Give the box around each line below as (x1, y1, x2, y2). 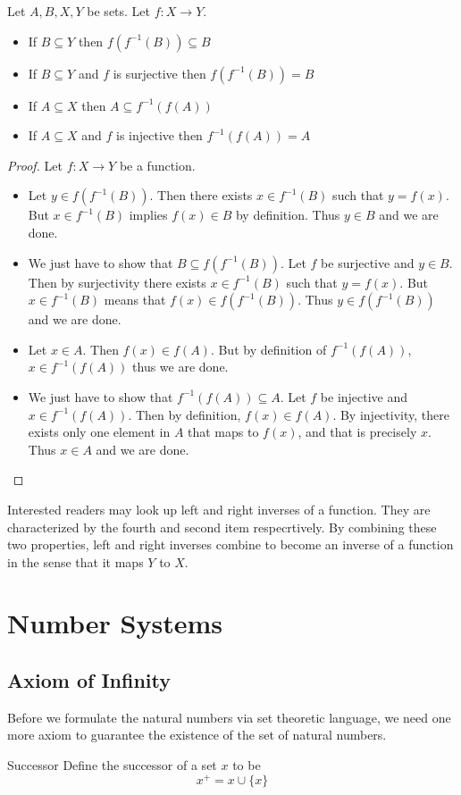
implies (129, 205, 168, 224)
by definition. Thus (235, 205, 340, 224)
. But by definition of (210, 339, 327, 358)
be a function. (119, 155, 196, 174)
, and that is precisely (298, 423, 417, 441)
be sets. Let (87, 2, 151, 20)
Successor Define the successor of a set (7, 756, 217, 774)
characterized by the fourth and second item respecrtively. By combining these (7, 517, 437, 536)
